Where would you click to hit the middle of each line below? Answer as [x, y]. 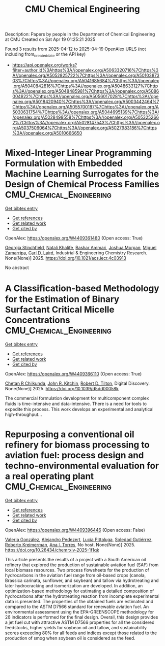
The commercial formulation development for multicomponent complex [77, 398]
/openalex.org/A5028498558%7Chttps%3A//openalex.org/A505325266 [85, 117]
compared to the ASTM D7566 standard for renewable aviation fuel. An [77, 607]
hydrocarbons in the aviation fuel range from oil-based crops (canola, [75, 575]
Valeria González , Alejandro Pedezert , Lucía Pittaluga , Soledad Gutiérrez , [79, 539]
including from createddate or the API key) [45, 55]
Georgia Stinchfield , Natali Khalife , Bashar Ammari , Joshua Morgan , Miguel [81, 247]
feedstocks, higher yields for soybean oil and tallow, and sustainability [76, 627]
